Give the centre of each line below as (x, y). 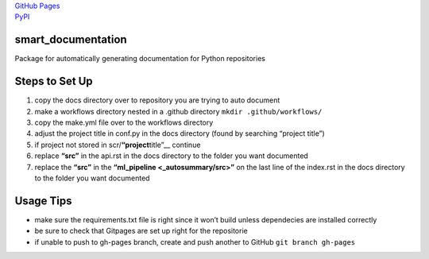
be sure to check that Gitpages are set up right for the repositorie (141, 231)
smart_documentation (71, 40)
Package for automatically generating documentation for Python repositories (140, 59)
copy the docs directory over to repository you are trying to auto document (157, 100)
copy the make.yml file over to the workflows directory (124, 122)
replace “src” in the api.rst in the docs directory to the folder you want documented (172, 156)
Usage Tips (43, 201)
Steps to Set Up (54, 81)
